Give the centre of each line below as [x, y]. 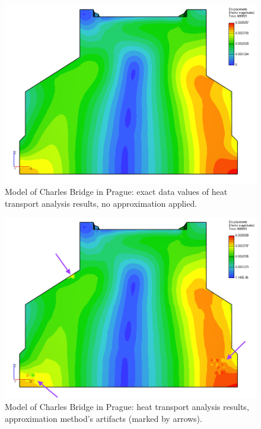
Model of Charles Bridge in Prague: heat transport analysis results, [127, 407]
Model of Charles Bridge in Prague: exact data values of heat [116, 192]
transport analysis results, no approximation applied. [101, 203]
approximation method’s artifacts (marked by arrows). [104, 418]
